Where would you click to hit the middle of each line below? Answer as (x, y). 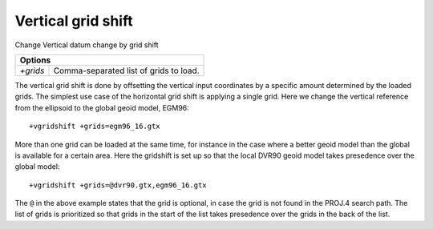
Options (35, 60)
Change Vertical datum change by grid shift (87, 45)
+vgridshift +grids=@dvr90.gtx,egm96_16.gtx (118, 185)
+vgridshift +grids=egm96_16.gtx (95, 127)
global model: (37, 167)
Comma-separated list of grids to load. (126, 70)
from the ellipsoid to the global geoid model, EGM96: (102, 107)
